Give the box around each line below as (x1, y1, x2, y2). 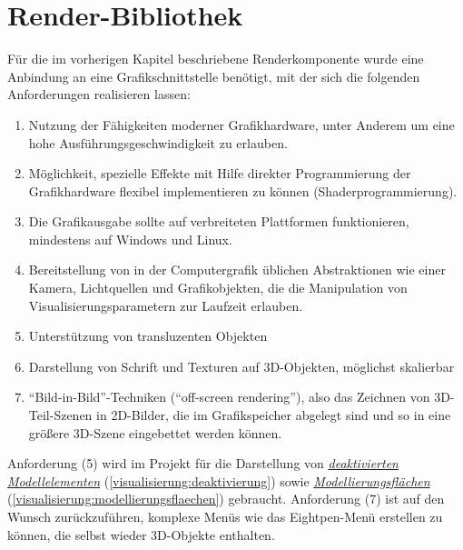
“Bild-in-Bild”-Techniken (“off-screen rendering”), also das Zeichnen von (28, 387, 430, 406)
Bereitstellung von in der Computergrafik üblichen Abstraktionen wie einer (28, 260, 446, 279)
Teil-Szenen (28, 405, 93, 425)
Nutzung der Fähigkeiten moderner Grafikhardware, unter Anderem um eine (28, 115, 455, 134)
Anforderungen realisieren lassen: (7, 85, 191, 104)
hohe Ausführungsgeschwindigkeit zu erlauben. (28, 133, 288, 152)
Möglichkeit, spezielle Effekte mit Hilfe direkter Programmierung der (28, 164, 411, 183)
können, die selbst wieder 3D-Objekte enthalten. (7, 525, 275, 544)
